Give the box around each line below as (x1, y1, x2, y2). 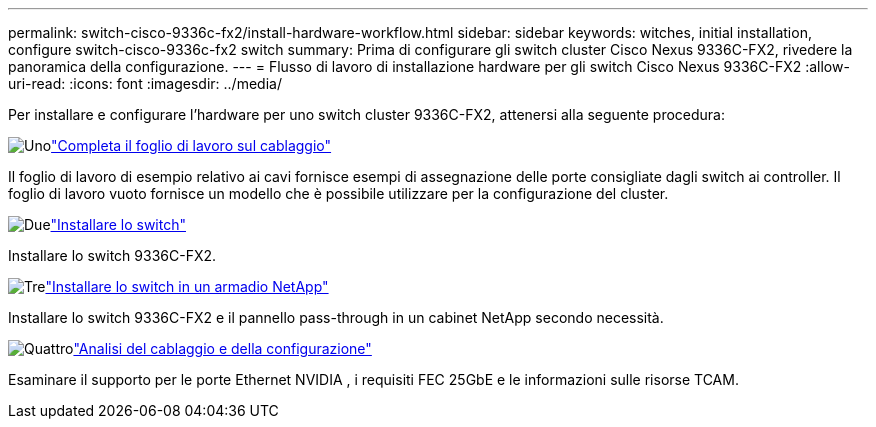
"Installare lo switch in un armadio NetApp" (45, 278, 329, 295)
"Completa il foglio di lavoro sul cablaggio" (51, 137, 332, 154)
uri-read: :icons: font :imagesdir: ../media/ (8, 75, 282, 92)
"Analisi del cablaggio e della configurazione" (73, 340, 372, 357)
